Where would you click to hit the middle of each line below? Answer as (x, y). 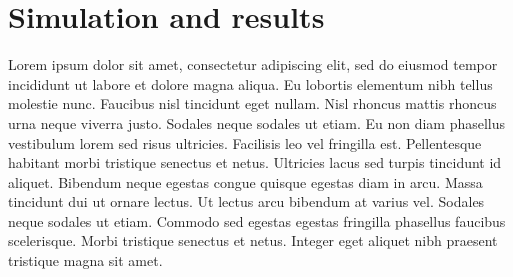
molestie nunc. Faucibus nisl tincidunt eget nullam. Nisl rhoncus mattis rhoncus (252, 103)
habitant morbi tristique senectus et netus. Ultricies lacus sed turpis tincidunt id (255, 162)
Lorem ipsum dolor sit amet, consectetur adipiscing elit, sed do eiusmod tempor (253, 64)
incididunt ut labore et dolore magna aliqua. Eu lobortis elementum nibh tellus (250, 83)
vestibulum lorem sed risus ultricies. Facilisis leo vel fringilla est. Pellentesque (245, 142)
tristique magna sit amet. (85, 260)
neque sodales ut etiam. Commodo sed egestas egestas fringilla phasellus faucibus (257, 220)
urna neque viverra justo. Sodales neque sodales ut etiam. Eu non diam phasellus (257, 122)
